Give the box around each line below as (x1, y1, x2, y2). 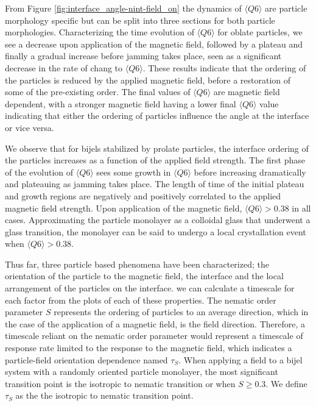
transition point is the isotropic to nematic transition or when (5, 377, 236, 390)
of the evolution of (5, 165, 74, 178)
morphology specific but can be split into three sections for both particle (5, 13, 275, 26)
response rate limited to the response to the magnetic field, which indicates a (5, 341, 292, 354)
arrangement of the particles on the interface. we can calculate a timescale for (5, 282, 295, 294)
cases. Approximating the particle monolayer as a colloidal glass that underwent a (5, 213, 311, 226)
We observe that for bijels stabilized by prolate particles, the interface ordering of (5, 141, 309, 154)
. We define (265, 377, 307, 390)
